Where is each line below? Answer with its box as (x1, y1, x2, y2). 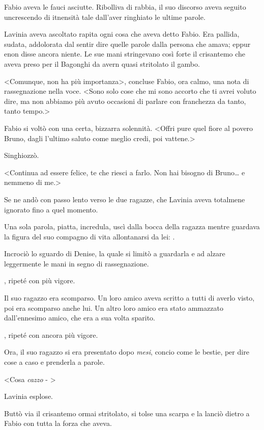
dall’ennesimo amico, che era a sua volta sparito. (4, 312, 156, 323)
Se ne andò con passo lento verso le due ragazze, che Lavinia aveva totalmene (4, 194, 245, 204)
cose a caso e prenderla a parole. (4, 357, 105, 367)
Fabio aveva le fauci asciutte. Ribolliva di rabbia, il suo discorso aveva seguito (4, 2, 246, 12)
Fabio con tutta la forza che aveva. (4, 418, 112, 428)
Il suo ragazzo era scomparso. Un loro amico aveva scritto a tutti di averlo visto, (4, 292, 255, 303)
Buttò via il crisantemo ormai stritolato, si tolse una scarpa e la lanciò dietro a (4, 408, 250, 418)
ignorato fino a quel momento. (4, 204, 98, 214)
